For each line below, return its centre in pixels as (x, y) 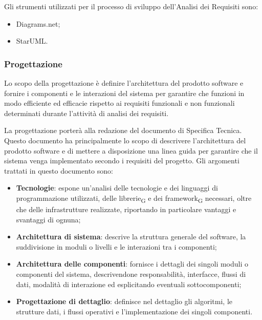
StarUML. (32, 41)
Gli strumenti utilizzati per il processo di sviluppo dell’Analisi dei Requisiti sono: (131, 6)
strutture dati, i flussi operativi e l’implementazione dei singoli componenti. (134, 311)
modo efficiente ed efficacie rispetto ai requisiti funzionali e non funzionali (119, 103)
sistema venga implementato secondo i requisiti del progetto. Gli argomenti (122, 161)
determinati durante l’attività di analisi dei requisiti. (86, 113)
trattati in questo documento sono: (59, 170)
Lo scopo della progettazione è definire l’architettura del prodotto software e (124, 83)
